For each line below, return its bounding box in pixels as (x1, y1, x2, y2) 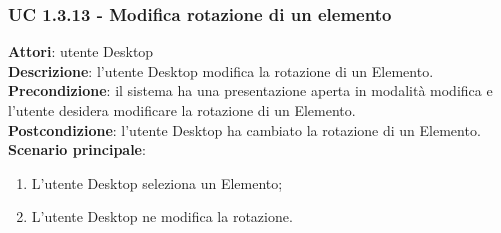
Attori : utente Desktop (8, 41, 154, 62)
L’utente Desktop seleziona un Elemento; (31, 172, 283, 193)
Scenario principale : (8, 139, 146, 160)
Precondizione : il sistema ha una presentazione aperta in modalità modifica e (8, 80, 493, 101)
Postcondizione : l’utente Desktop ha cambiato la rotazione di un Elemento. (8, 119, 481, 140)
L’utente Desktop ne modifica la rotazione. (31, 206, 293, 227)
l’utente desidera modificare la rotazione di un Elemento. (8, 100, 356, 120)
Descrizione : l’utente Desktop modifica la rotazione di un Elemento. (8, 60, 434, 81)
